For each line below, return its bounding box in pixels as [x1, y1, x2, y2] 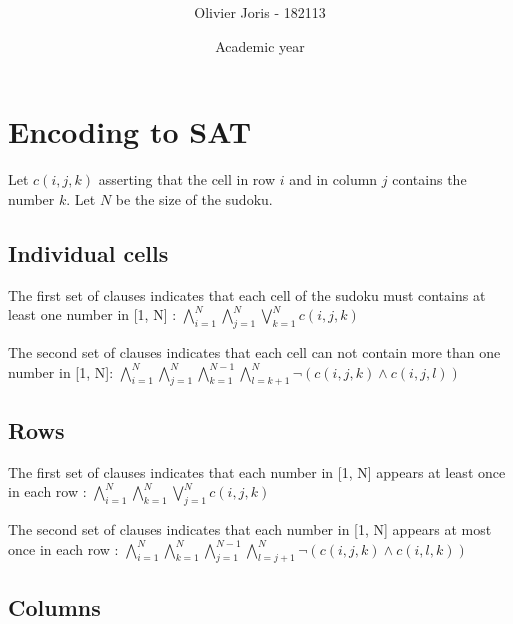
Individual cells [8, 237, 169, 268]
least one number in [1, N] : [8, 304, 177, 325]
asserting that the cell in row [98, 169, 276, 190]
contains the [392, 169, 467, 190]
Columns [8, 591, 101, 622]
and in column [289, 169, 378, 190]
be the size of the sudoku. [115, 188, 273, 209]
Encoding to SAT [8, 111, 252, 152]
